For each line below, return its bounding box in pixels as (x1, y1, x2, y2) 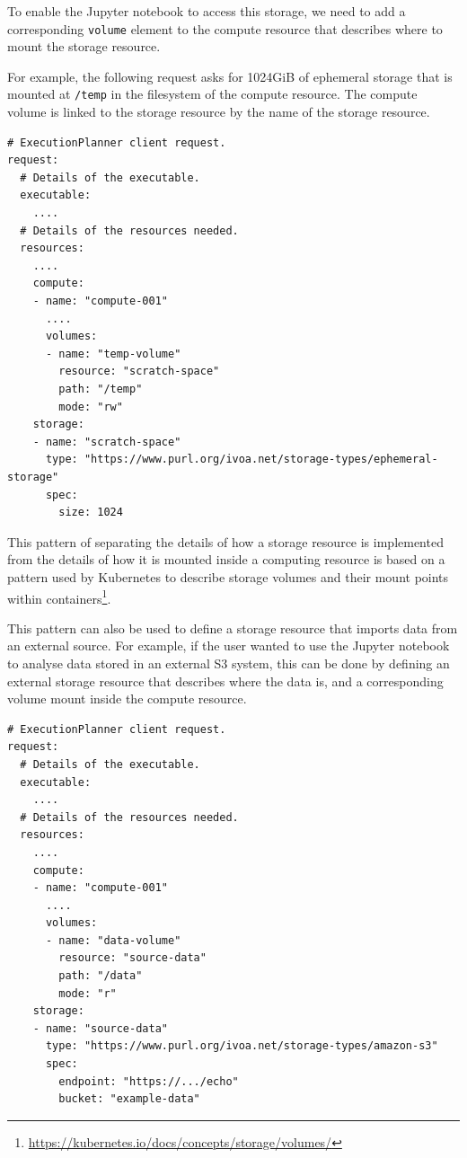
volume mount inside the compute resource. (7, 689, 247, 708)
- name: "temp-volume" (45, 347, 181, 360)
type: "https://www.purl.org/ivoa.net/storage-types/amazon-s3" (45, 1039, 438, 1053)
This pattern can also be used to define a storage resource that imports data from (7, 618, 458, 637)
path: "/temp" (58, 383, 143, 395)
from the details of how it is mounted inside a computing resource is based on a (7, 550, 445, 569)
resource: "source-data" (58, 951, 207, 965)
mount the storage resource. (7, 37, 161, 56)
